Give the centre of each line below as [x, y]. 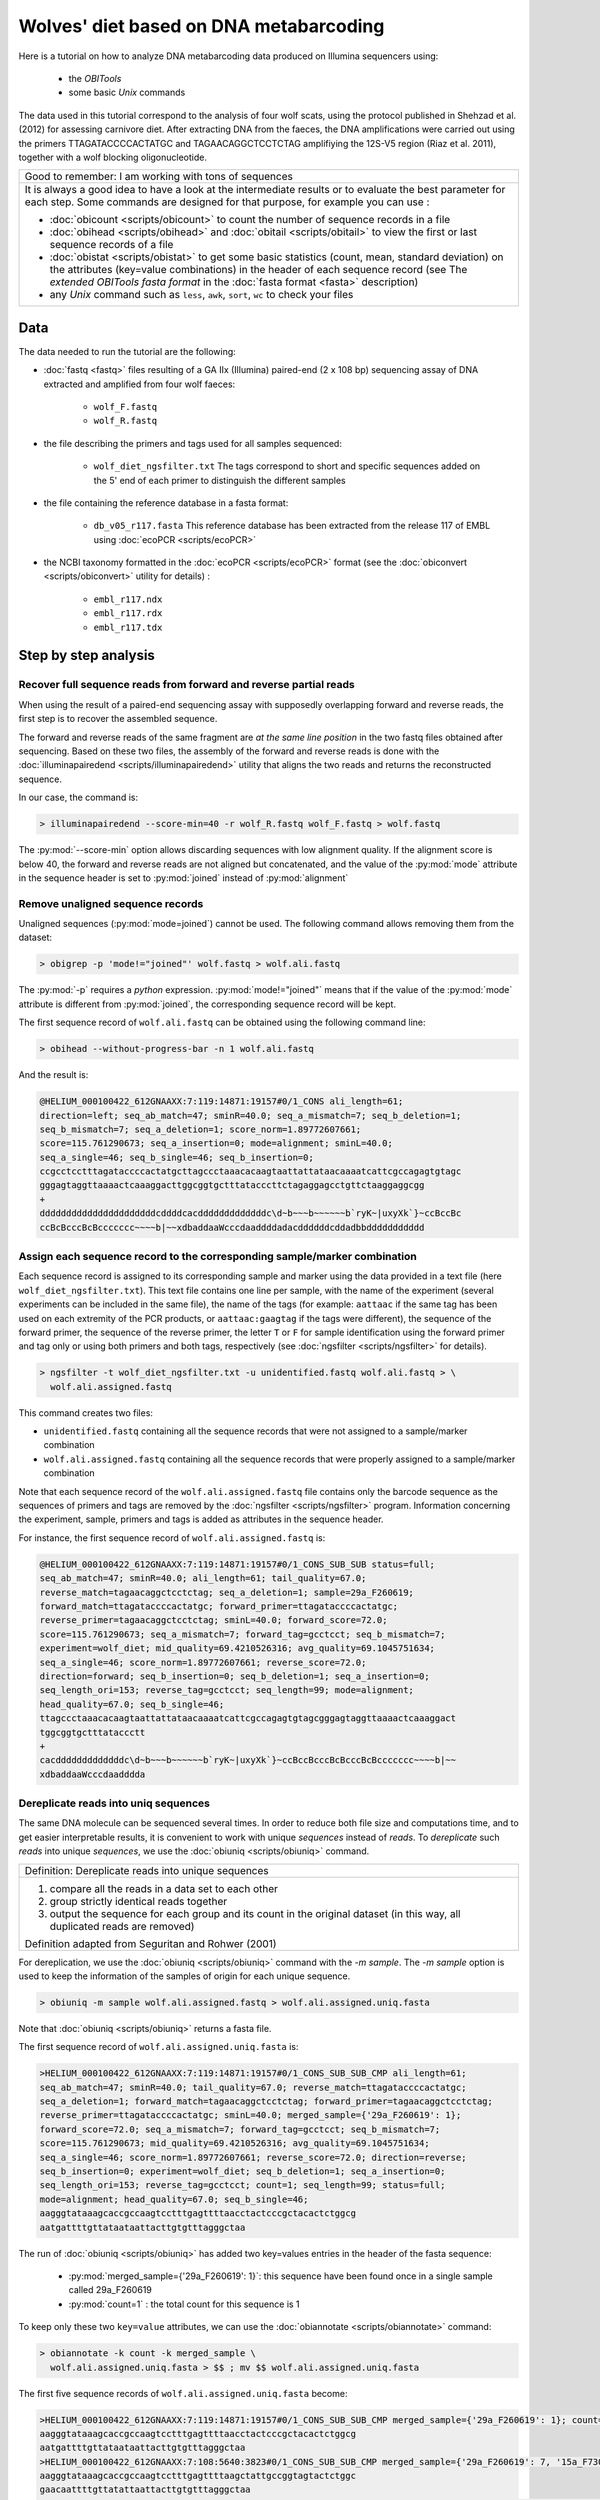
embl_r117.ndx [128, 599]
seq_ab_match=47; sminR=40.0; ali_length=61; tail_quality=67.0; [203, 1578]
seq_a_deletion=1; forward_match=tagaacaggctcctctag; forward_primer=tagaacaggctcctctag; [266, 2101]
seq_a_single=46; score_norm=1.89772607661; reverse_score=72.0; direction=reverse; [253, 2157]
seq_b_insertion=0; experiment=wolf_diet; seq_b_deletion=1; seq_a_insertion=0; [242, 2171]
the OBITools [95, 78]
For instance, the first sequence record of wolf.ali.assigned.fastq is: [172, 1537]
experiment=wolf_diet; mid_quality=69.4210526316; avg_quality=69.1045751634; [237, 1648]
